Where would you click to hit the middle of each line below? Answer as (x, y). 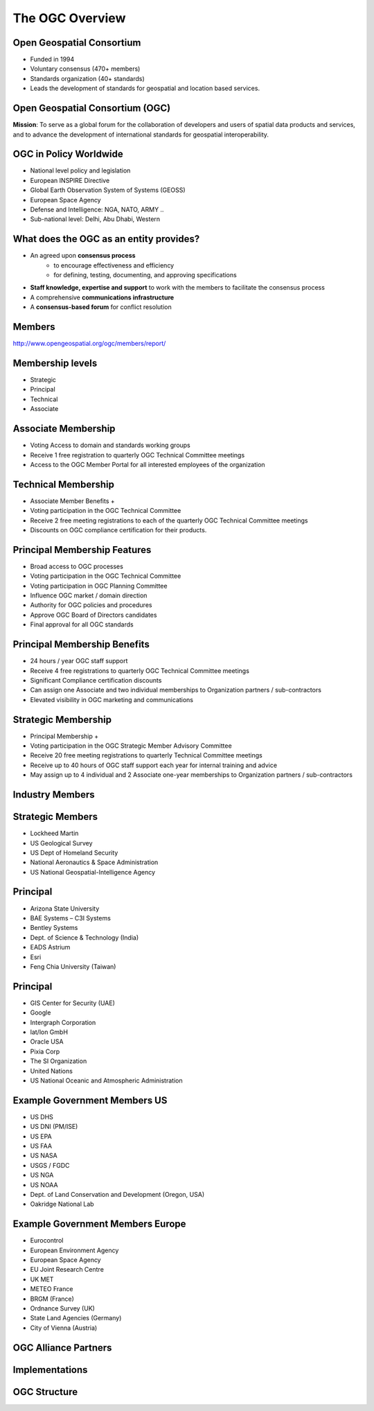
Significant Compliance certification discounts (96, 680)
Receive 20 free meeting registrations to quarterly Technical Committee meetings (146, 755)
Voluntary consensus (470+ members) (85, 69)
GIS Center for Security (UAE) (73, 1003)
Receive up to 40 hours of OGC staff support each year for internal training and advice (153, 765)
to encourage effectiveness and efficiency (114, 265)
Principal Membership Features (82, 550)
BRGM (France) (52, 1299)
